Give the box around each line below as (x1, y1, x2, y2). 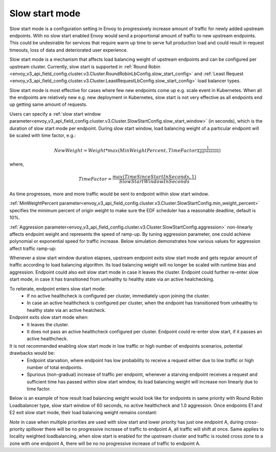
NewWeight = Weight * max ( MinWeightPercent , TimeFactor (54, 148, 197, 153)
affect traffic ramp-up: (9, 245, 57, 252)
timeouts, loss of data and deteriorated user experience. (9, 47, 128, 53)
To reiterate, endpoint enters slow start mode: (9, 285, 106, 291)
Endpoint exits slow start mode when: (9, 314, 89, 321)
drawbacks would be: (9, 350, 55, 356)
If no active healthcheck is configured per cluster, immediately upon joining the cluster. (27, 293, 210, 299)
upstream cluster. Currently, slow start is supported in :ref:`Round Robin (9, 63, 160, 70)
